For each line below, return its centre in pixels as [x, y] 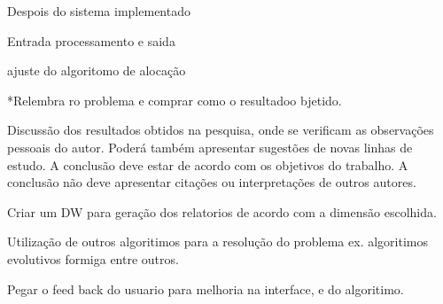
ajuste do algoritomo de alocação [97, 70]
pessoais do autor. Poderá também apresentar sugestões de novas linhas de [210, 147]
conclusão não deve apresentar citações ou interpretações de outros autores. [212, 182]
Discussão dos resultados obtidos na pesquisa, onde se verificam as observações [221, 130]
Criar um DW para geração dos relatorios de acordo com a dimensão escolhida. [222, 211]
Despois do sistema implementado [99, 11]
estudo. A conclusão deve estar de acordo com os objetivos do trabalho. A [208, 164]
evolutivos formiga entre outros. [93, 258]
